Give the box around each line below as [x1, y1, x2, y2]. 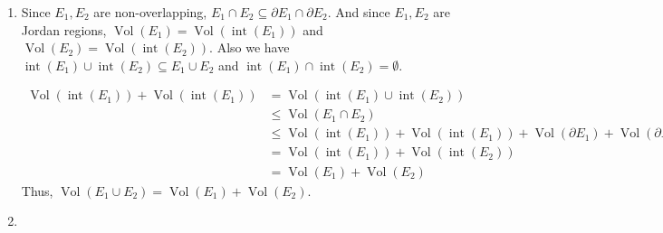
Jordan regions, [21, 20, 107, 39]
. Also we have [209, 38, 290, 57]
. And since [327, 3, 390, 21]
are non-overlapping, [93, 3, 207, 21]
